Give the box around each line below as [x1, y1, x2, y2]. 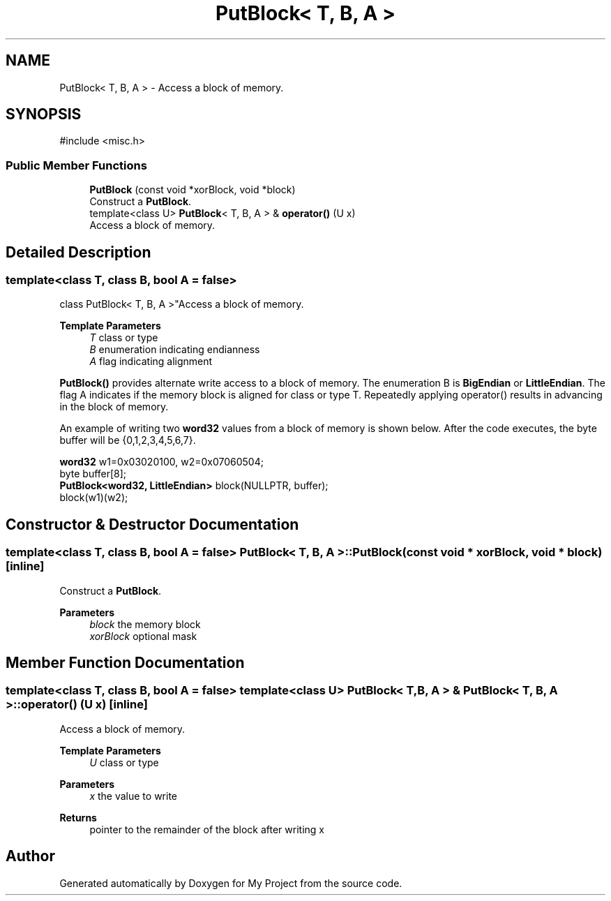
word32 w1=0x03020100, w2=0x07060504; [59, 456, 264, 468]
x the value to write [89, 789, 178, 802]
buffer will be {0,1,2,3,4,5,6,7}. [59, 434, 196, 447]
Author [6, 847, 55, 865]
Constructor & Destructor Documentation [6, 515, 299, 533]
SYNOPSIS [6, 105, 82, 124]
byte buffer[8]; [59, 468, 127, 480]
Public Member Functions [6, 158, 147, 172]
